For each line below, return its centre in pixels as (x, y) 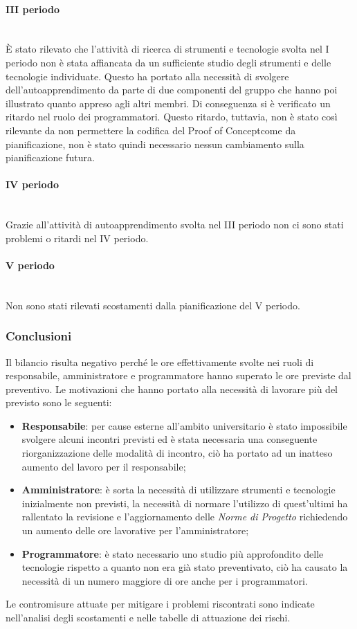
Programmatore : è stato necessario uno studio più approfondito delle (173, 553)
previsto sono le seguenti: (59, 402)
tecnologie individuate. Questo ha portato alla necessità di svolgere (147, 76)
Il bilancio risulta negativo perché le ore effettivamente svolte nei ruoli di (160, 362)
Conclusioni (39, 336)
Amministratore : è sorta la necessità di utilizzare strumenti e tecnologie (178, 490)
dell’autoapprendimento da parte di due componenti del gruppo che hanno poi (172, 90)
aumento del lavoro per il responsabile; (104, 466)
